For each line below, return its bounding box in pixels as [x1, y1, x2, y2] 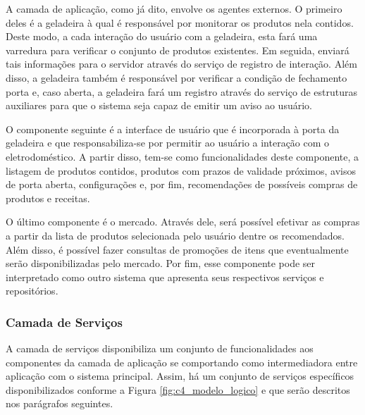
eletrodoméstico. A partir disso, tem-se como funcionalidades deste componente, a [6, 149, 359, 163]
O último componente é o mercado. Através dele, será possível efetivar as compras [6, 214, 360, 229]
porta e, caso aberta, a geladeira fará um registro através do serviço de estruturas [6, 84, 357, 99]
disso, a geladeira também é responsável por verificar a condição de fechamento [6, 70, 347, 85]
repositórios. [6, 283, 58, 298]
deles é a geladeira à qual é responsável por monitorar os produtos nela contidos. [6, 15, 354, 30]
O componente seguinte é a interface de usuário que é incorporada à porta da [6, 121, 340, 136]
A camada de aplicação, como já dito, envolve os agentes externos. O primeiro [6, 1, 342, 16]
